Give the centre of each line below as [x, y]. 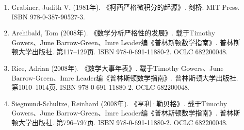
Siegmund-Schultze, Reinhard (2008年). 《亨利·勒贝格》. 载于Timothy [119, 103]
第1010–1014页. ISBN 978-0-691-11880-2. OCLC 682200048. [100, 87]
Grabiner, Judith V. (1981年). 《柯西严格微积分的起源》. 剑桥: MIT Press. [125, 7]
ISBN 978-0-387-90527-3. [48, 16]
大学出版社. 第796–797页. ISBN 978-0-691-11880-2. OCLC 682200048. [123, 122]
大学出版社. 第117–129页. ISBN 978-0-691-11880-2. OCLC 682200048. [123, 52]
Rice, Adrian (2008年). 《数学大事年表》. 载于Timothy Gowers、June [117, 68]
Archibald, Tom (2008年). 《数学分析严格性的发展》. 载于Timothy [113, 33]
